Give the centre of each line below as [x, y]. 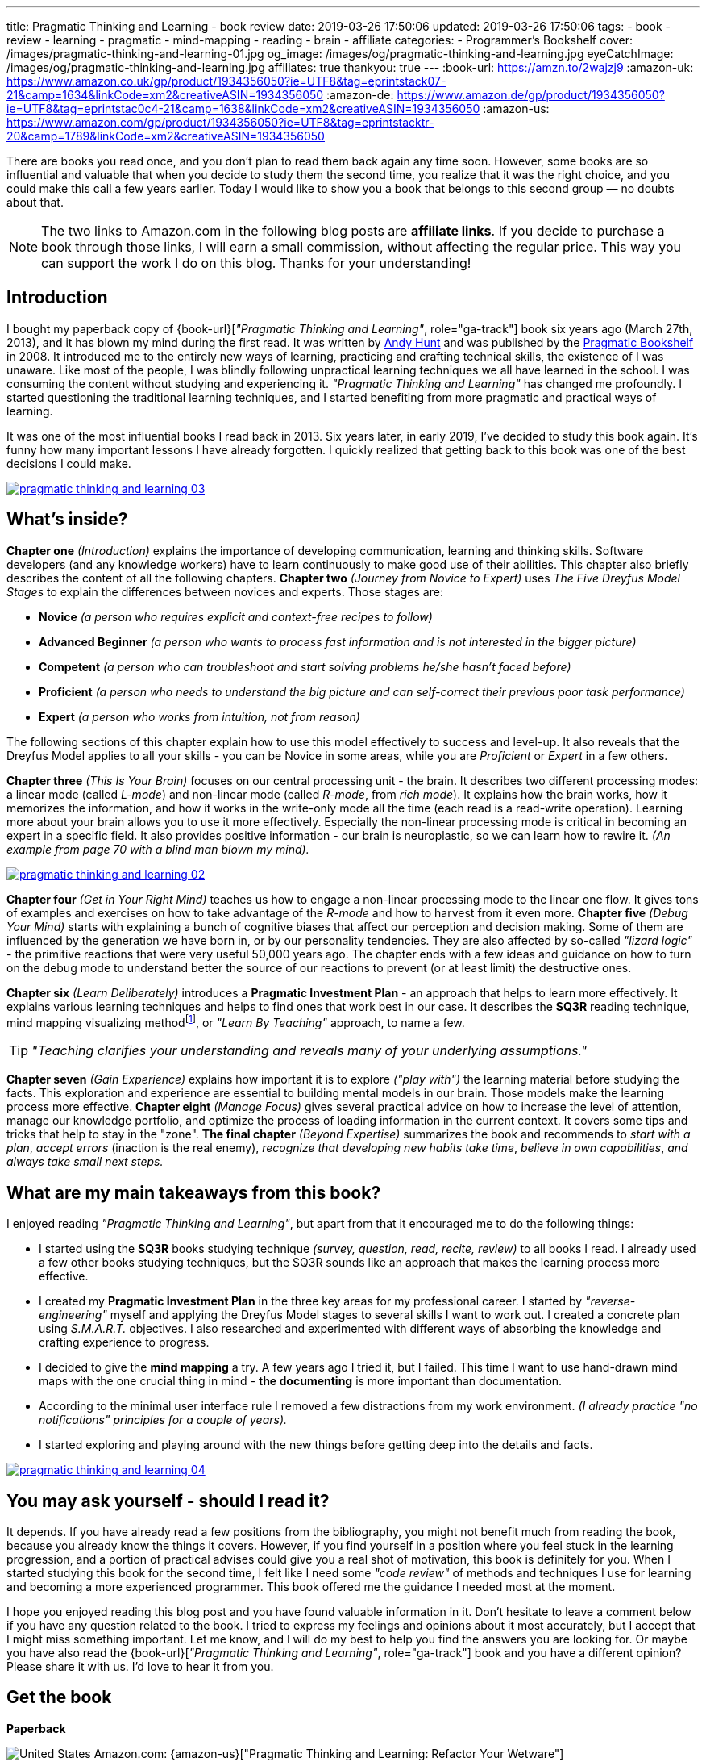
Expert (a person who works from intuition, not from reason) [199, 716]
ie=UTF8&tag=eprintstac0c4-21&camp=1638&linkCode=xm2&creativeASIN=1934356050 [243, 109]
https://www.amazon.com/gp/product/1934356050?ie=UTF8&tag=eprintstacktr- [220, 122]
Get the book [59, 1697]
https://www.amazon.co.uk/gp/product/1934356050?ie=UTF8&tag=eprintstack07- [226, 81]
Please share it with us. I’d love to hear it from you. [140, 1667]
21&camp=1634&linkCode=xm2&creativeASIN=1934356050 [165, 95]
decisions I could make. [69, 463]
